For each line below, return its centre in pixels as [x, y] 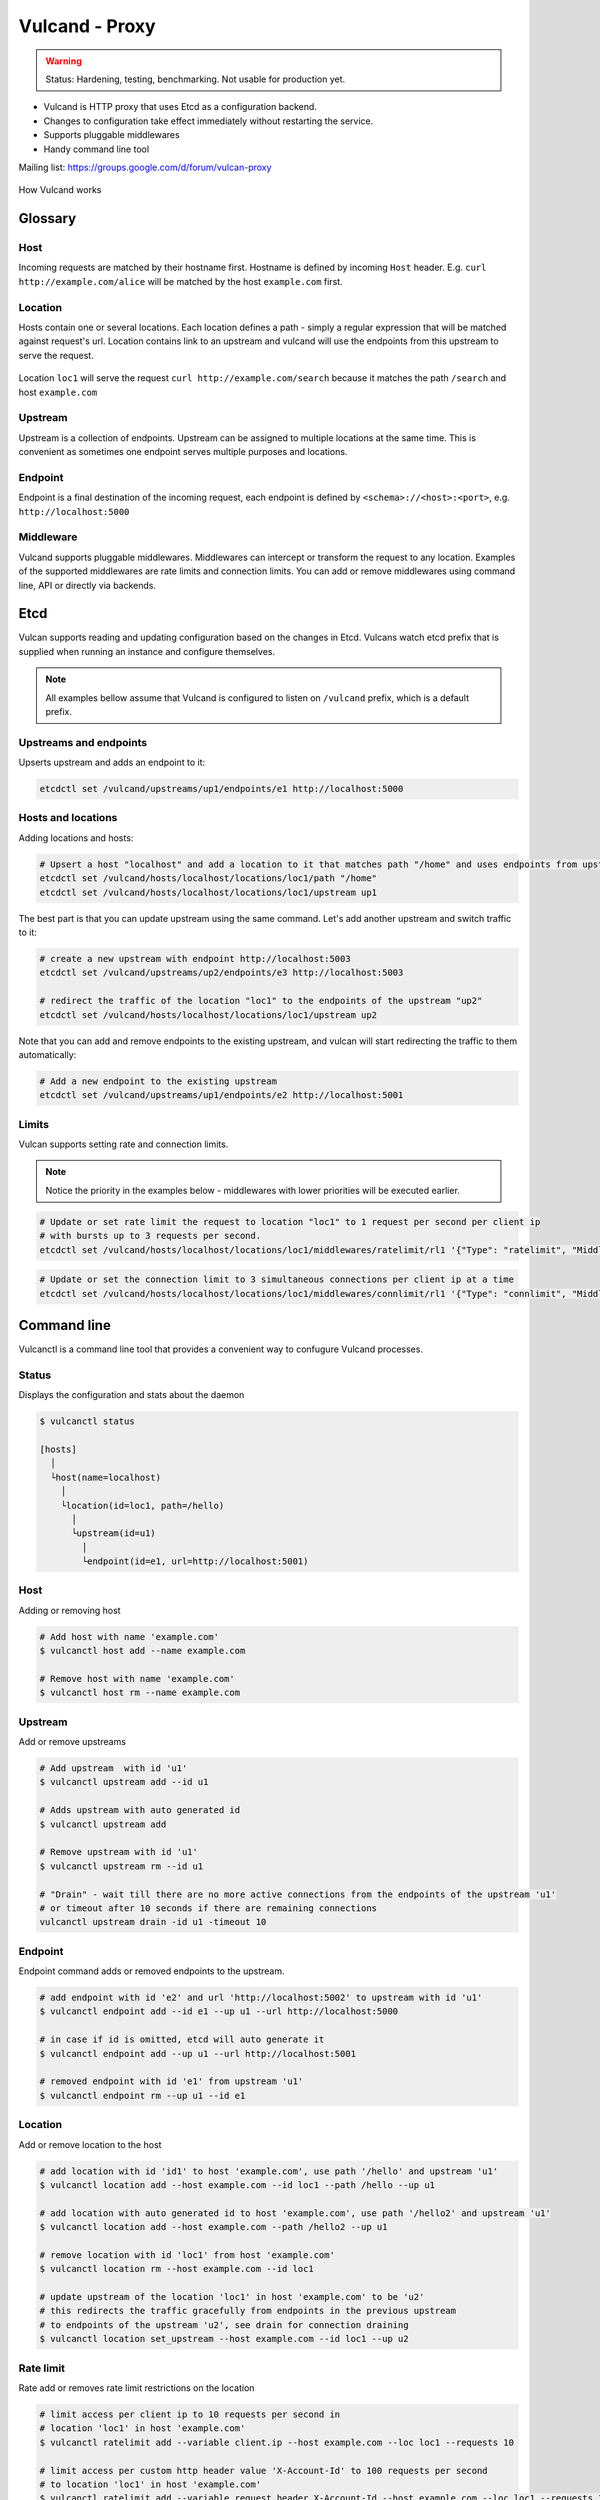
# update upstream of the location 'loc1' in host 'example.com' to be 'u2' [232, 2297]
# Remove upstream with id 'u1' [119, 1852]
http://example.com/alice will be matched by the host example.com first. [181, 281]
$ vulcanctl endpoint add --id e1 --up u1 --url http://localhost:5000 [219, 2011]
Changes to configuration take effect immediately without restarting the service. [208, 121]
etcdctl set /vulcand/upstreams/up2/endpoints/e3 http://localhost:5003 [221, 973]
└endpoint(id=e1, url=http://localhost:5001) [195, 1561]
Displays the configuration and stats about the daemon [131, 1395]
